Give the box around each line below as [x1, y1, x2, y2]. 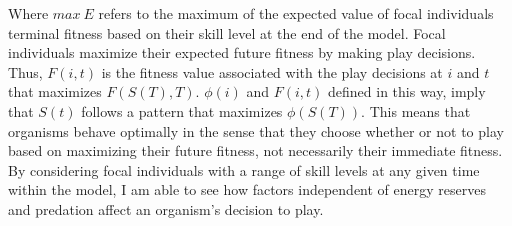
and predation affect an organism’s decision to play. [8, 198, 324, 219]
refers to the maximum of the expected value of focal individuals [98, 3, 494, 23]
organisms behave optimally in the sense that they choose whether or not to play [8, 120, 504, 141]
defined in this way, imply [328, 81, 486, 102]
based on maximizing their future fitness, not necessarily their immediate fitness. [8, 140, 503, 161]
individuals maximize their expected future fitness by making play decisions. [8, 42, 476, 63]
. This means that [361, 100, 471, 121]
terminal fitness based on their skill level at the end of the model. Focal [8, 22, 446, 43]
